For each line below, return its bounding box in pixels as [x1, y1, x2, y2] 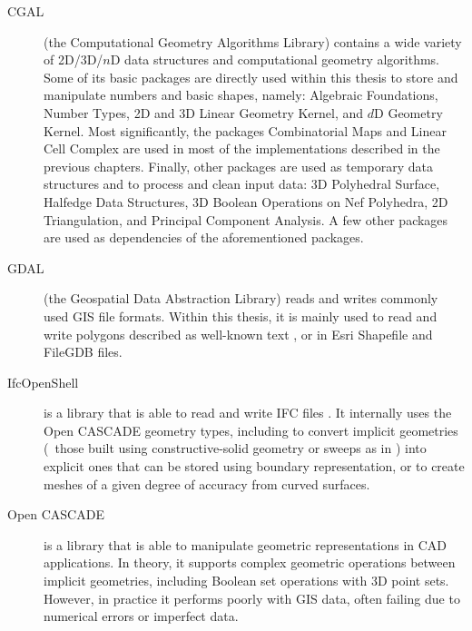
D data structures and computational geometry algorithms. [110, 50, 440, 69]
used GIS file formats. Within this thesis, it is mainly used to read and [44, 306, 438, 325]
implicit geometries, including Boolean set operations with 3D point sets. [44, 571, 449, 590]
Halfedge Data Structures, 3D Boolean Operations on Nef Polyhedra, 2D [44, 192, 448, 211]
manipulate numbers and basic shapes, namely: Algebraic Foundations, [44, 85, 438, 104]
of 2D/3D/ [44, 50, 103, 69]
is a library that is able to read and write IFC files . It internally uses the [44, 403, 452, 422]
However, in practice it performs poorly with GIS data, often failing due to [44, 588, 460, 607]
